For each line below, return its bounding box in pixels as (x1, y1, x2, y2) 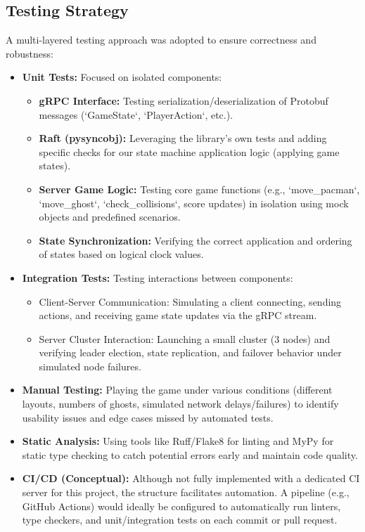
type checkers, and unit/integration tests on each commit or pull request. (22, 512, 338, 527)
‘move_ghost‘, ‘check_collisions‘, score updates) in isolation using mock (39, 195, 349, 210)
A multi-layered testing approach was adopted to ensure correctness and (6, 32, 316, 47)
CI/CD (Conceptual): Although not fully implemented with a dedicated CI (22, 471, 360, 486)
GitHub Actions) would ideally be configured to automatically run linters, (22, 498, 341, 513)
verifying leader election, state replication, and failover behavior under (39, 345, 342, 360)
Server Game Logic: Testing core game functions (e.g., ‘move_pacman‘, (39, 181, 360, 196)
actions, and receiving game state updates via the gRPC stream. (39, 308, 317, 323)
